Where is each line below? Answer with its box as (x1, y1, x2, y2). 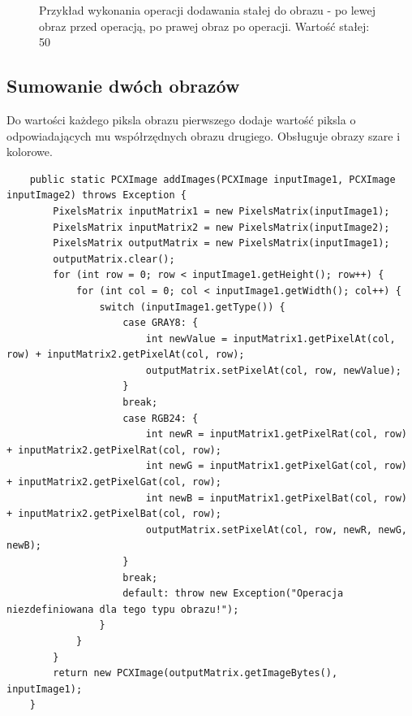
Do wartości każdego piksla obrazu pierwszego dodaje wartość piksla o (6, 111, 356, 128)
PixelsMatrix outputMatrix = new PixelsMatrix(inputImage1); (53, 237, 390, 250)
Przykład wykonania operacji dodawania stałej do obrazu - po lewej (39, 2, 376, 18)
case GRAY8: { (122, 317, 199, 329)
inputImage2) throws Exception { (6, 189, 187, 202)
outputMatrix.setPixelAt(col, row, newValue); (145, 364, 401, 376)
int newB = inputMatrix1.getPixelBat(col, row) (145, 492, 407, 504)
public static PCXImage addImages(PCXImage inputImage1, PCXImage (29, 173, 396, 185)
